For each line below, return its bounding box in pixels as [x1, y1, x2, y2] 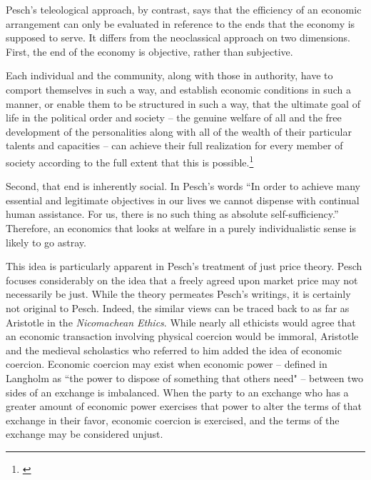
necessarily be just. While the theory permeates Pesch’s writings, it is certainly [6, 286, 351, 301]
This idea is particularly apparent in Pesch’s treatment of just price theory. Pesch [6, 259, 362, 274]
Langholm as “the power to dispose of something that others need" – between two [6, 370, 363, 385]
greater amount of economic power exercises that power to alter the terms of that [6, 399, 362, 414]
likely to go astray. [6, 234, 86, 249]
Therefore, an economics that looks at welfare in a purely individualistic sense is [6, 220, 356, 235]
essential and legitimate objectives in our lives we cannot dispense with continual [6, 192, 360, 207]
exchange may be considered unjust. [6, 426, 163, 441]
